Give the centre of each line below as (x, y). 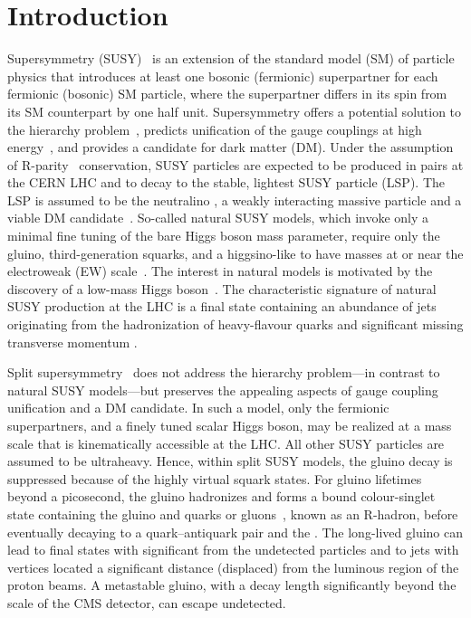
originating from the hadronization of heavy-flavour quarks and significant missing (235, 324)
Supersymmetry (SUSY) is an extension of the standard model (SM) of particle (231, 58)
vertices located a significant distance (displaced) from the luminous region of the (233, 567)
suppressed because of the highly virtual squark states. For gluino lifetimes (215, 478)
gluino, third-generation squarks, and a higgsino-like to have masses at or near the (235, 253)
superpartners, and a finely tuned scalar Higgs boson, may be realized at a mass (230, 425)
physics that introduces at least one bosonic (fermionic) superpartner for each (223, 76)
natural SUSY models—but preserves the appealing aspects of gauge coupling (223, 390)
